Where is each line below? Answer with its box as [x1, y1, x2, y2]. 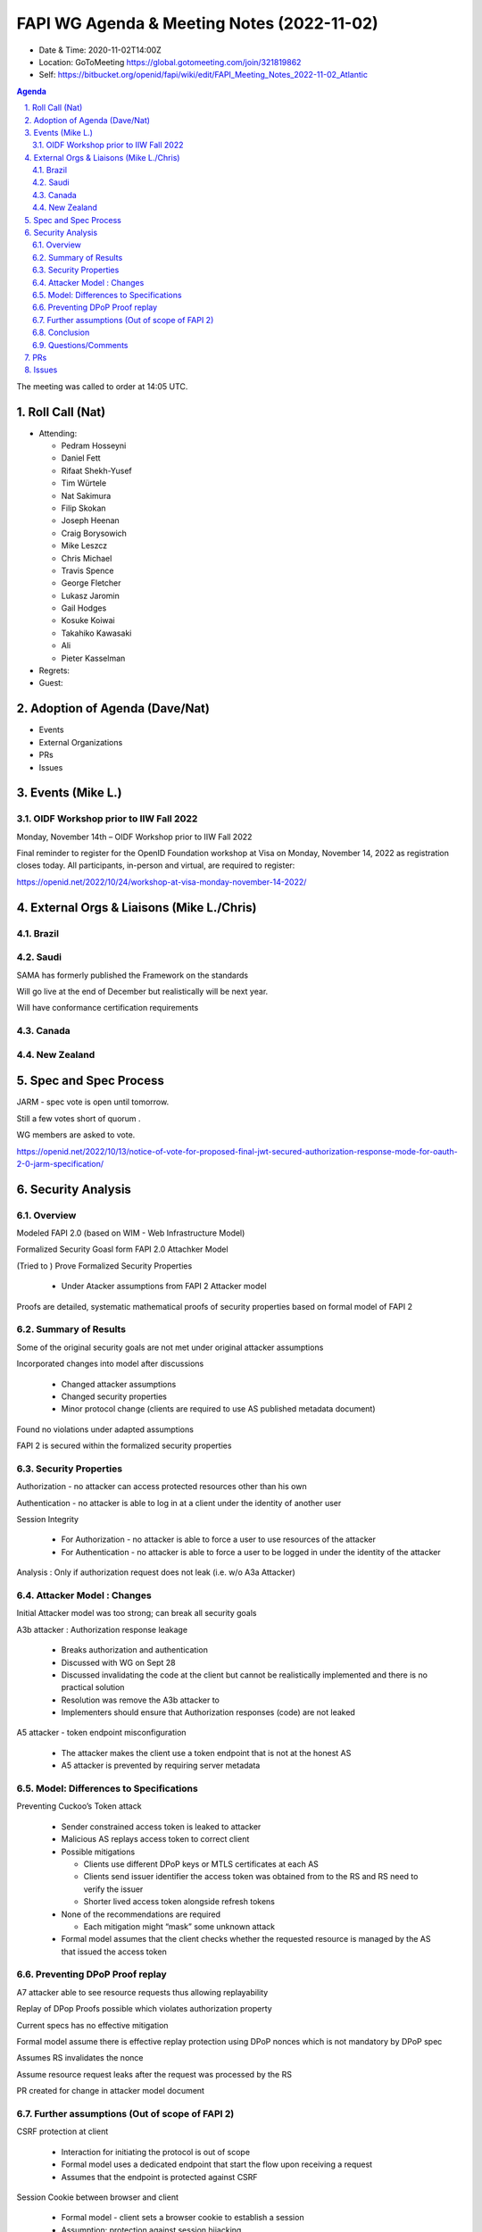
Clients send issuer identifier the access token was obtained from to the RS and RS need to [83, 1871, 419, 1882]
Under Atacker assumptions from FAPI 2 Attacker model [61, 1281, 267, 1292]
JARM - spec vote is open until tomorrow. [16, 1096, 170, 1107]
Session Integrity [16, 1514, 79, 1525]
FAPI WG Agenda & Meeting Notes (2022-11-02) [16, 13, 378, 33]
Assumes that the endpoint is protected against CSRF [61, 2171, 258, 2182]
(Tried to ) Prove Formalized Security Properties [16, 1260, 193, 1271]
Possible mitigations [61, 1846, 136, 1857]
